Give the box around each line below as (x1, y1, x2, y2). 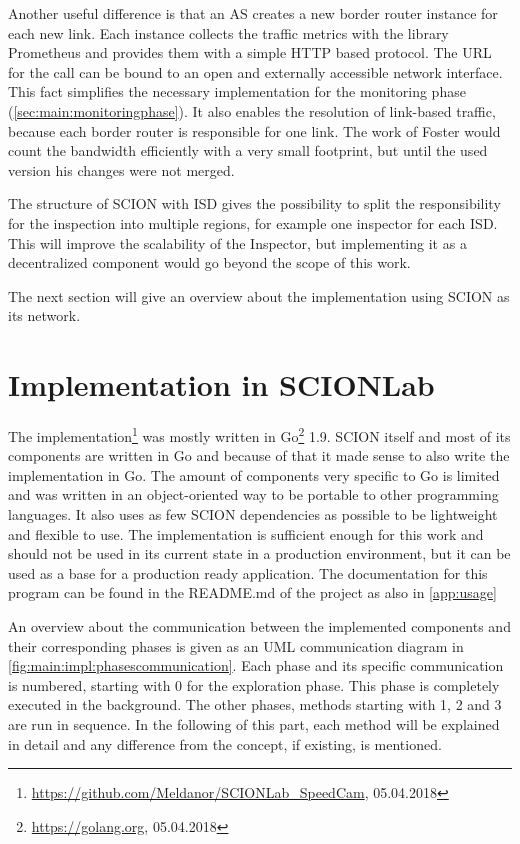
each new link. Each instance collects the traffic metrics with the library (8, 22, 449, 43)
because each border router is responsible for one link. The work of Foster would (8, 120, 501, 141)
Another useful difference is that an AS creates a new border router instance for (8, 3, 498, 23)
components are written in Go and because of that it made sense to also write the (8, 445, 510, 466)
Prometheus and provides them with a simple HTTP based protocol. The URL (8, 42, 492, 63)
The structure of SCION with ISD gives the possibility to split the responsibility (8, 193, 501, 214)
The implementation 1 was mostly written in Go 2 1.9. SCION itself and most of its (8, 423, 511, 446)
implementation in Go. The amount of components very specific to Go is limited (8, 464, 500, 485)
